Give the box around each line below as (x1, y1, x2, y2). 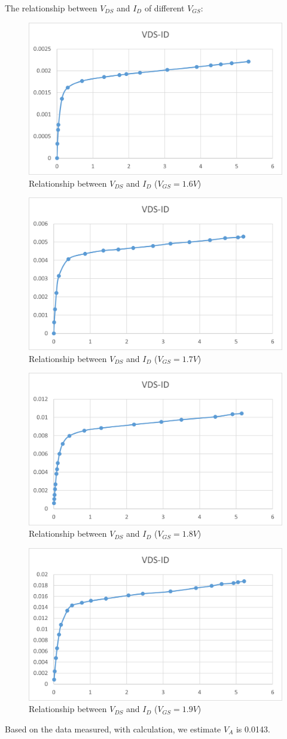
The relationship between (5, 2, 97, 14)
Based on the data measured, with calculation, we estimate (5, 722, 221, 735)
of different (144, 2, 185, 14)
